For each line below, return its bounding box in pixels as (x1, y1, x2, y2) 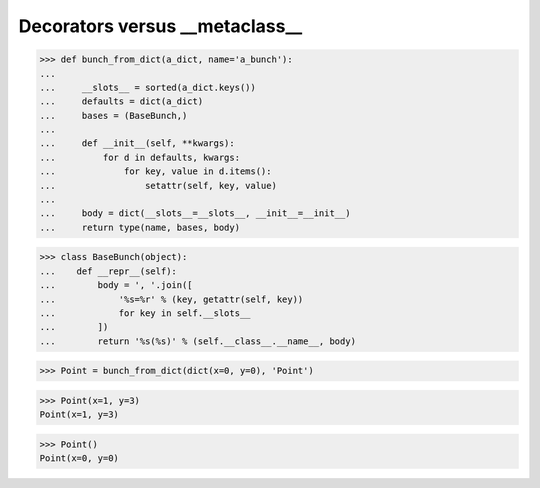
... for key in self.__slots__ (39, 307, 251, 319)
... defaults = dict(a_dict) (39, 96, 204, 107)
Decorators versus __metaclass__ (18, 15, 303, 37)
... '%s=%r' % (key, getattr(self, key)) (39, 293, 304, 305)
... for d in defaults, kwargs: (39, 151, 240, 163)
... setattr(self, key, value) (39, 180, 277, 191)
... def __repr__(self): (39, 265, 177, 277)
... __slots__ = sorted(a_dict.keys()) (39, 81, 257, 93)
